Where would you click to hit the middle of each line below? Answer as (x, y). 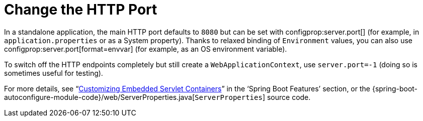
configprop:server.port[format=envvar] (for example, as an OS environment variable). (146, 49)
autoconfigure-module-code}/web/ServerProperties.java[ (100, 97)
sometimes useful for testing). (54, 73)
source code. (289, 97)
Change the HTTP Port (81, 10)
